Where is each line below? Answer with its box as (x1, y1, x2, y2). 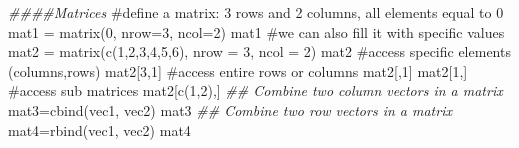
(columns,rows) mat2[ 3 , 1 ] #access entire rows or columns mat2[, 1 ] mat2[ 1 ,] (8, 60, 468, 81)
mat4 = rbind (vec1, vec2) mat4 (8, 119, 191, 140)
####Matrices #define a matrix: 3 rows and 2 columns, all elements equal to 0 (8, 2, 504, 22)
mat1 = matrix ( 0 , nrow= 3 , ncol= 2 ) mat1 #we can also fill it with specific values (8, 21, 505, 42)
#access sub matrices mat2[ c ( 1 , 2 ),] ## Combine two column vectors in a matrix (8, 80, 503, 101)
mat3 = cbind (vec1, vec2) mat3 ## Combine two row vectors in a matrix (8, 99, 452, 120)
